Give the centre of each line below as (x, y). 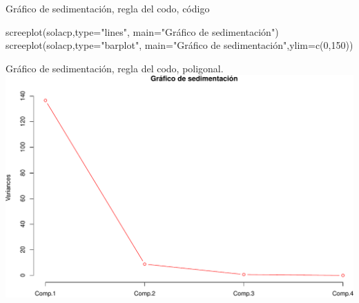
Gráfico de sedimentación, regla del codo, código (108, 8)
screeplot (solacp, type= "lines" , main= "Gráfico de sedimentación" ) (142, 31)
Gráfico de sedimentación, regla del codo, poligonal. (115, 68)
